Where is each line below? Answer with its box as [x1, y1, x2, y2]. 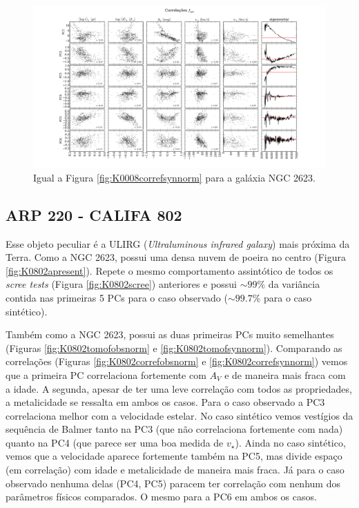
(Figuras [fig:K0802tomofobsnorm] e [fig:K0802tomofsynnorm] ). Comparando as [6, 340, 342, 355]
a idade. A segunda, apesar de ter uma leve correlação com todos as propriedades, [6, 381, 352, 395]
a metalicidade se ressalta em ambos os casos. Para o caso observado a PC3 [6, 395, 325, 409]
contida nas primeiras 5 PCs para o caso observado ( [6, 290, 228, 304]
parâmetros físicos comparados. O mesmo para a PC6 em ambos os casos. [6, 489, 317, 504]
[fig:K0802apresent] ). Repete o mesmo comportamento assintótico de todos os [6, 263, 333, 277]
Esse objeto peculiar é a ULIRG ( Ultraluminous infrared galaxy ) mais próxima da [6, 236, 350, 251]
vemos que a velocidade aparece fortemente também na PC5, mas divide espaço [6, 449, 342, 463]
